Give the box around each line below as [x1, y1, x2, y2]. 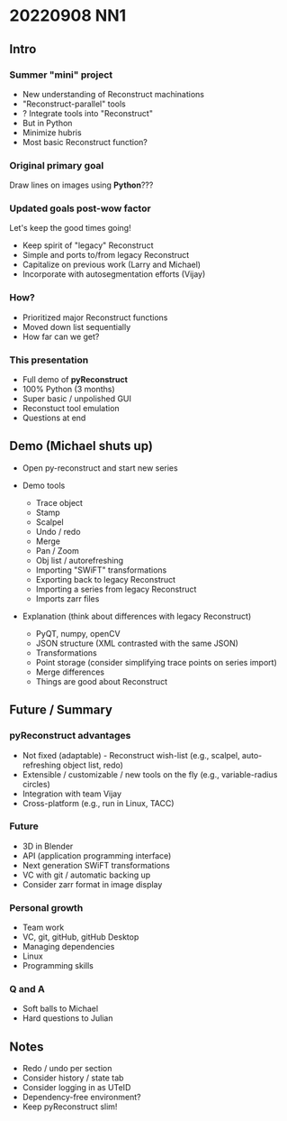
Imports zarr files [35, 593, 100, 604]
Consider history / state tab [22, 1072, 124, 1083]
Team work [22, 922, 65, 933]
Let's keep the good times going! [9, 223, 132, 234]
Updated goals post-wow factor [9, 202, 151, 215]
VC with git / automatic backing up [22, 869, 151, 880]
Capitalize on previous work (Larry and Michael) [22, 259, 201, 271]
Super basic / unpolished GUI [22, 393, 132, 404]
